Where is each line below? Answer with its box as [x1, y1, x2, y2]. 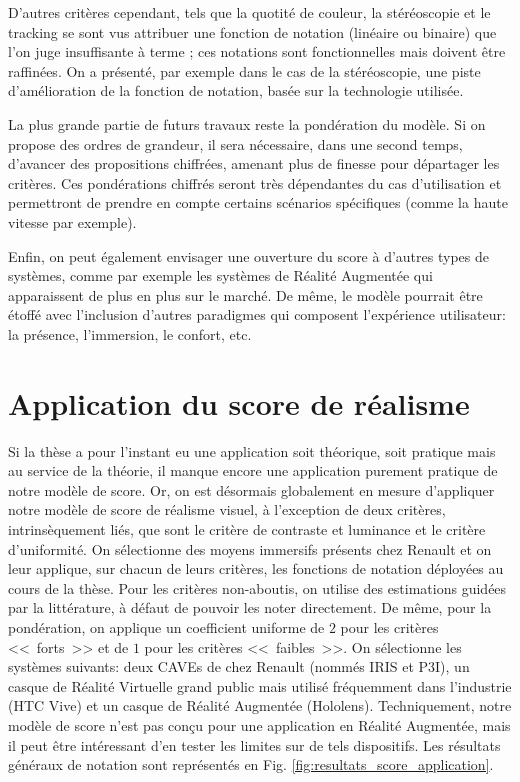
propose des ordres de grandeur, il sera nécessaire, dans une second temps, [8, 133, 463, 154]
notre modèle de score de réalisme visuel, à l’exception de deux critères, [8, 499, 446, 520]
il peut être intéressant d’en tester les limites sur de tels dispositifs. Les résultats [8, 734, 501, 755]
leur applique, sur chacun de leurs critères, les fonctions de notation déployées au [8, 558, 504, 579]
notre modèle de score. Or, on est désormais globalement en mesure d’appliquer [8, 479, 495, 500]
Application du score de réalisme [8, 382, 470, 423]
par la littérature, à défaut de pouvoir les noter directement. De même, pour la [8, 597, 492, 618]
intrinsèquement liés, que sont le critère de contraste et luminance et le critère [8, 519, 486, 539]
